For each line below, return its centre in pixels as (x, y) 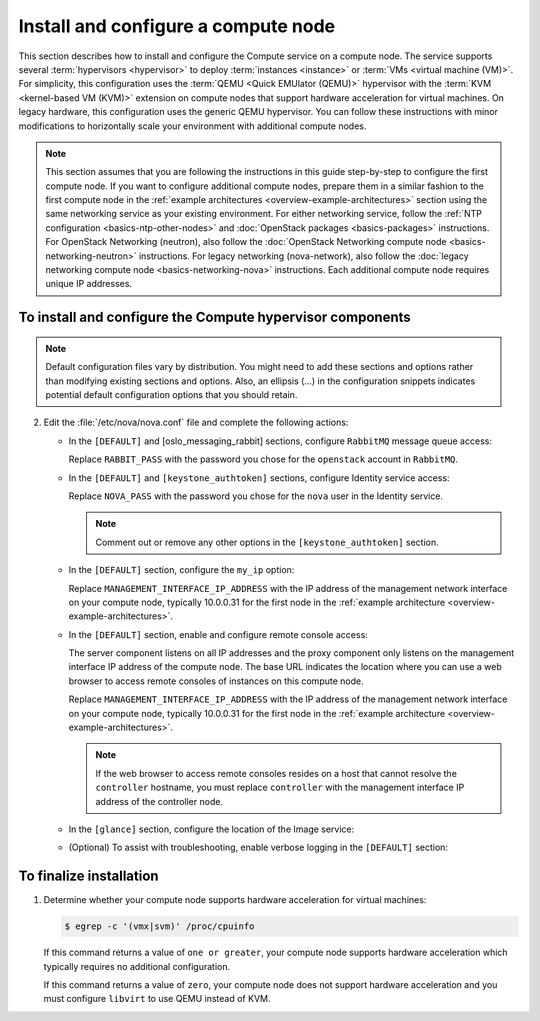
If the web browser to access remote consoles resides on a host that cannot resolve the (276, 773)
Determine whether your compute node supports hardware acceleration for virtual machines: (235, 900)
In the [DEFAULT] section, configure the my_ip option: (181, 570)
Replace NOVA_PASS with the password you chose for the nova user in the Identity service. (256, 496)
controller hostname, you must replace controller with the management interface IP (280, 787)
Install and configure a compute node (176, 26)
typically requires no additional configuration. (137, 966)
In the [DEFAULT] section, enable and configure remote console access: (218, 634)
